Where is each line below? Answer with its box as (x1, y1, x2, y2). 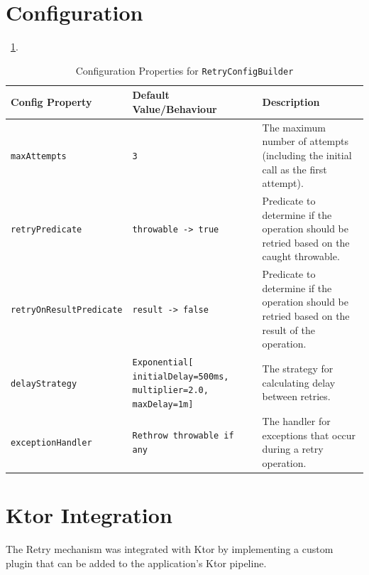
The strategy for (262, 360, 334, 375)
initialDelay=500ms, (132, 371, 229, 382)
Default (132, 87, 170, 102)
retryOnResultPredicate (11, 305, 123, 316)
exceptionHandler (11, 438, 92, 448)
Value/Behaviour (132, 101, 217, 116)
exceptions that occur (262, 427, 356, 442)
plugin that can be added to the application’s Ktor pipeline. (6, 555, 267, 570)
